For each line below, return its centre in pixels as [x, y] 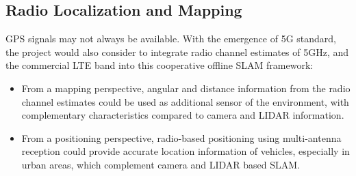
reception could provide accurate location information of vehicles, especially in [186, 151]
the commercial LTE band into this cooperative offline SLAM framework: [160, 65]
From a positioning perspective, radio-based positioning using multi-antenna [181, 137]
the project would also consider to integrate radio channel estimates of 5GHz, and [177, 52]
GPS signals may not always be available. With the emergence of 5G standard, [171, 39]
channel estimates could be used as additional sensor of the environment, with [185, 101]
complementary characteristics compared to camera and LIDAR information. [183, 115]
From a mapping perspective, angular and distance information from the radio [186, 88]
